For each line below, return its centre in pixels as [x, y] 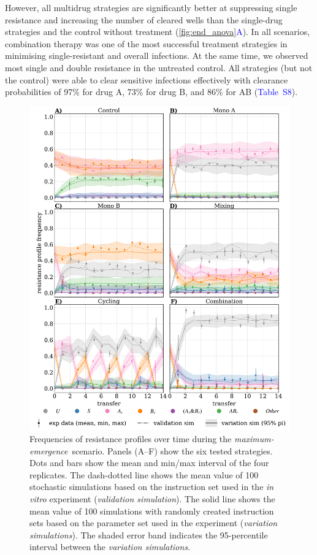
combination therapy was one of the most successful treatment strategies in [146, 43]
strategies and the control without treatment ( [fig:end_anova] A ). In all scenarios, [158, 32]
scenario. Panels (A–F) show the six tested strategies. [172, 450]
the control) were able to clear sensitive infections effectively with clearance [147, 79]
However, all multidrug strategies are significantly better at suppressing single [151, 7]
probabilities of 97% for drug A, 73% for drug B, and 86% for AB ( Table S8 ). [151, 92]
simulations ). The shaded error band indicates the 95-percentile [149, 534]
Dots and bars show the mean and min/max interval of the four [149, 463]
